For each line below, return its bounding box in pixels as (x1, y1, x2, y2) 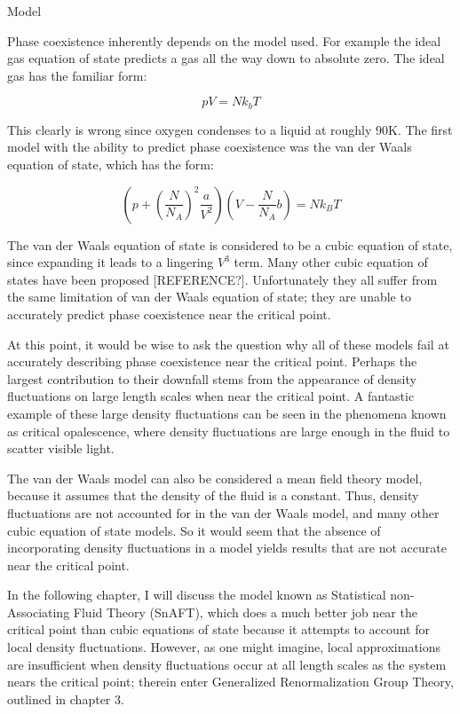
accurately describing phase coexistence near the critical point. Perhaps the (7, 352, 417, 371)
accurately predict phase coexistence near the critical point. (7, 304, 331, 323)
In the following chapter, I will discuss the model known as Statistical (7, 585, 386, 604)
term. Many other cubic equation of (234, 253, 428, 271)
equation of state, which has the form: (7, 155, 214, 174)
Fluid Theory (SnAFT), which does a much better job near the (73, 602, 417, 621)
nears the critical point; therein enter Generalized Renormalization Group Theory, (7, 672, 454, 691)
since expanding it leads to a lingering (7, 253, 214, 271)
